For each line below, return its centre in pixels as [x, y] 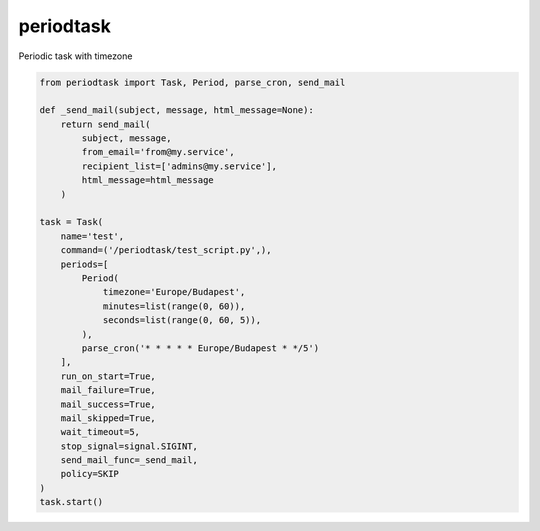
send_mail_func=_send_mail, [129, 460]
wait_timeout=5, [100, 432]
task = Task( [71, 222]
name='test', [92, 236]
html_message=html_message [147, 180]
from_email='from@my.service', [158, 152]
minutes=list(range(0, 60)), [174, 306]
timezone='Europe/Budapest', [174, 292]
